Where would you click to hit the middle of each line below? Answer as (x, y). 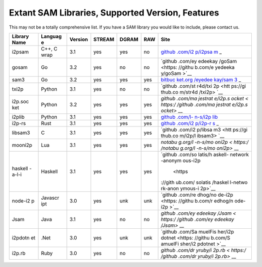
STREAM (104, 39)
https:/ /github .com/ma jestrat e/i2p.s (204, 104)
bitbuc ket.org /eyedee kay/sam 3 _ (201, 79)
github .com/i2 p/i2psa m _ (191, 52)
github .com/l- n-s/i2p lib (189, 117)
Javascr (50, 198)
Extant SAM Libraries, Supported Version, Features (114, 13)
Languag (51, 36)
